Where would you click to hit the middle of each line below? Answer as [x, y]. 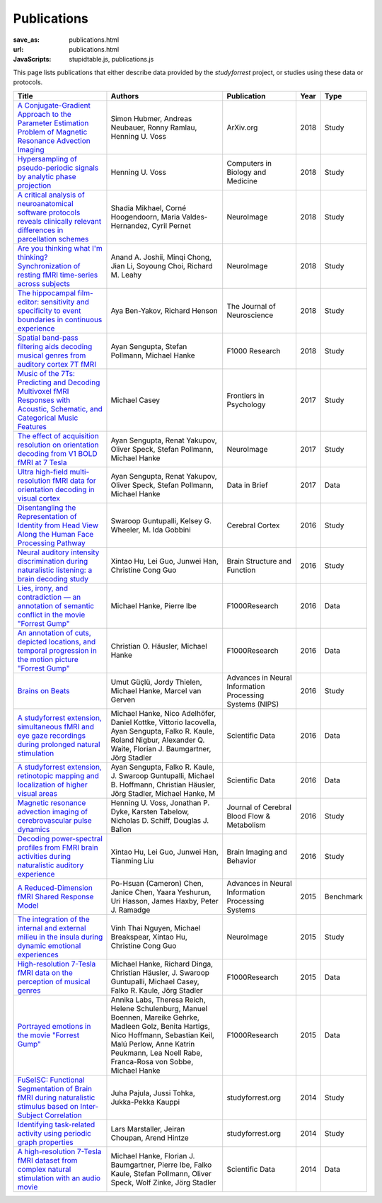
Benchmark [344, 896]
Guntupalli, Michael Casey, [155, 981]
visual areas [37, 793]
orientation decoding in [56, 489]
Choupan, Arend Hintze [150, 1138]
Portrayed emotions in [54, 1026]
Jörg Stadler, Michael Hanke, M [163, 793]
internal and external [52, 928]
